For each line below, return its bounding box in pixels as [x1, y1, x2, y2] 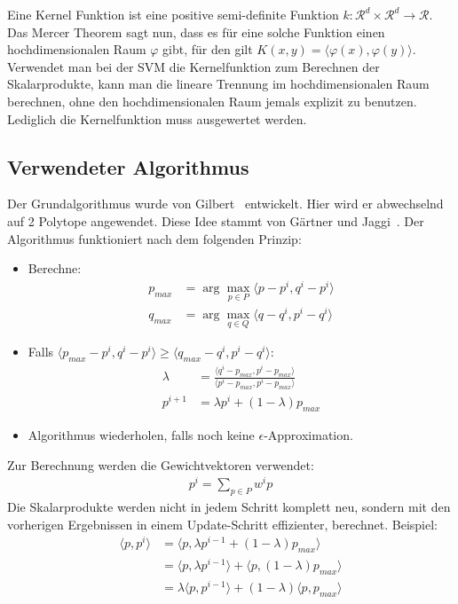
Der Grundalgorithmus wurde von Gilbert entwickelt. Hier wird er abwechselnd [7, 194, 444, 213]
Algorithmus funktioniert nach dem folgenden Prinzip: [7, 229, 302, 247]
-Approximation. [264, 426, 353, 444]
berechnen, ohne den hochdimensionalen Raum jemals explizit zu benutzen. [7, 91, 417, 110]
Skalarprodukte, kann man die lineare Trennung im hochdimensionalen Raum [7, 75, 430, 93]
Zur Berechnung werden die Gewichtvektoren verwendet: [7, 455, 314, 474]
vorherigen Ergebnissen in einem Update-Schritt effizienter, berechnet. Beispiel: [7, 514, 438, 533]
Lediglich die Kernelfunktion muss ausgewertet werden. [7, 109, 307, 128]
